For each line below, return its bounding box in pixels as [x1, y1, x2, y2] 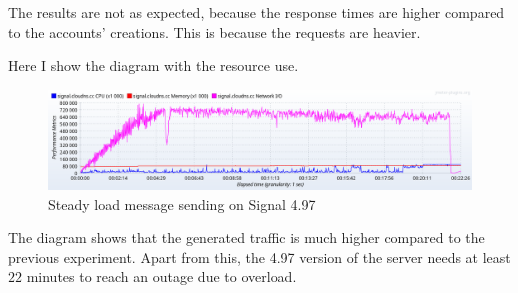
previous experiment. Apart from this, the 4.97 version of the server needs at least [8, 246, 511, 267]
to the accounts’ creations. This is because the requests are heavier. [8, 21, 421, 42]
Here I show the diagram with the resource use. [8, 55, 299, 76]
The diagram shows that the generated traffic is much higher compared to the [8, 227, 485, 248]
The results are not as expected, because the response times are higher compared [8, 2, 505, 22]
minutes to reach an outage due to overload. [26, 266, 297, 287]
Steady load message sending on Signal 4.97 [48, 193, 316, 214]
